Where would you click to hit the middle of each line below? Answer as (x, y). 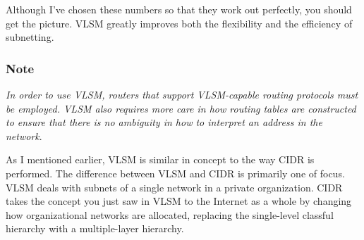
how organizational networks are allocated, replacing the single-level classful (170, 214)
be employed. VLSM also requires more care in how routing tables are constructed (181, 108)
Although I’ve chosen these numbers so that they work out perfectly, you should (179, 9)
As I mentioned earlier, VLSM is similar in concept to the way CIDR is (160, 159)
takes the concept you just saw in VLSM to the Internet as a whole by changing (179, 201)
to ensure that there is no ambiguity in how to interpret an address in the (164, 122)
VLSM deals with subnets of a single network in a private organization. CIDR (174, 187)
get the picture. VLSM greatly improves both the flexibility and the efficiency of (179, 23)
